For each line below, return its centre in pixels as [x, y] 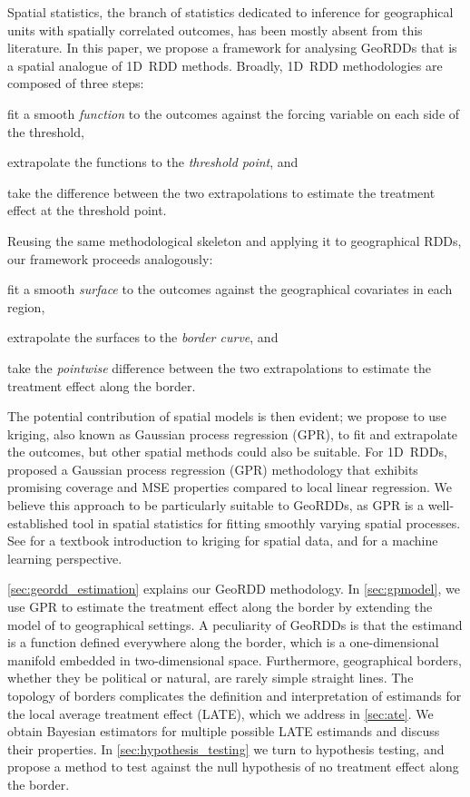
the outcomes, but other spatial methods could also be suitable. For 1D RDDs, [227, 452]
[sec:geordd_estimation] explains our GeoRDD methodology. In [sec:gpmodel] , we [234, 589]
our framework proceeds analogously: [110, 258]
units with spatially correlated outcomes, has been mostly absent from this [215, 30]
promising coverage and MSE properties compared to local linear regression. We [230, 487]
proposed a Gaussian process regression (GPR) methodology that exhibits [213, 469]
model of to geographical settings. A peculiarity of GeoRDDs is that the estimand [235, 624]
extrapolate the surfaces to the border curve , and [143, 337]
